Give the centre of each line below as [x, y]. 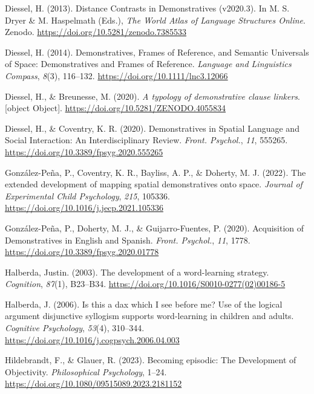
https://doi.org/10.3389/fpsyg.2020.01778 [82, 252]
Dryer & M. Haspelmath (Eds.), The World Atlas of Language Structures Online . [155, 20]
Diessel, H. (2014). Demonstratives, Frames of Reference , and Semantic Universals [157, 52]
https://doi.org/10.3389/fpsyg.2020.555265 [84, 151]
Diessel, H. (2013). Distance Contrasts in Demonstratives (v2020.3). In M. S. [147, 8]
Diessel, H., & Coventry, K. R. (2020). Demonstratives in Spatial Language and [152, 128]
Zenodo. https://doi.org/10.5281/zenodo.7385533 [96, 32]
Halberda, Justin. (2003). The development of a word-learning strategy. [137, 272]
